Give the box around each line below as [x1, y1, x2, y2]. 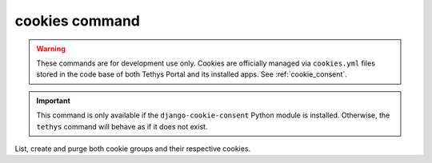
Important [36, 96, 71, 105]
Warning [36, 44, 66, 54]
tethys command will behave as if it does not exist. [36, 121, 208, 131]
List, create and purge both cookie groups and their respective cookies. [14, 144, 251, 153]
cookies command [14, 12, 140, 30]
